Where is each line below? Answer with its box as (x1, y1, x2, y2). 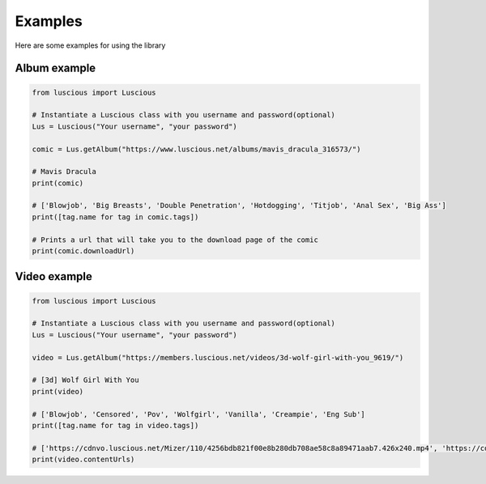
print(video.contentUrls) (32, 455, 135, 465)
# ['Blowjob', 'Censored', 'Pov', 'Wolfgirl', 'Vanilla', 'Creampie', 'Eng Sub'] (32, 410, 366, 418)
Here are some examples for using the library (15, 40, 166, 50)
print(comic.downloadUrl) (32, 247, 135, 256)
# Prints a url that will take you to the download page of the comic (32, 235, 319, 244)
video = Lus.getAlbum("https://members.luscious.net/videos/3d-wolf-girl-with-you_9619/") (32, 353, 404, 362)
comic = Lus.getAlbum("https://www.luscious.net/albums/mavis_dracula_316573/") (32, 144, 361, 154)
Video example (15, 270, 92, 283)
